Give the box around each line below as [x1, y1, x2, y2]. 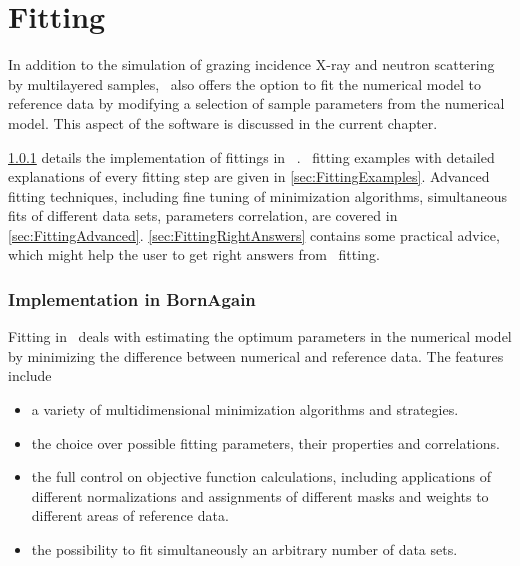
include [8, 365, 52, 386]
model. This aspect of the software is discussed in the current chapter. [8, 112, 438, 133]
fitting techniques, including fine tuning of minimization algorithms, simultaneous [8, 185, 507, 206]
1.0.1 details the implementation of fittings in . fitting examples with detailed [8, 146, 495, 167]
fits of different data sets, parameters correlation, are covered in [8, 205, 398, 226]
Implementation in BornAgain [8, 286, 256, 311]
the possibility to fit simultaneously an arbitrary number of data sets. [31, 539, 458, 560]
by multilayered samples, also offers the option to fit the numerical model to [8, 73, 481, 94]
